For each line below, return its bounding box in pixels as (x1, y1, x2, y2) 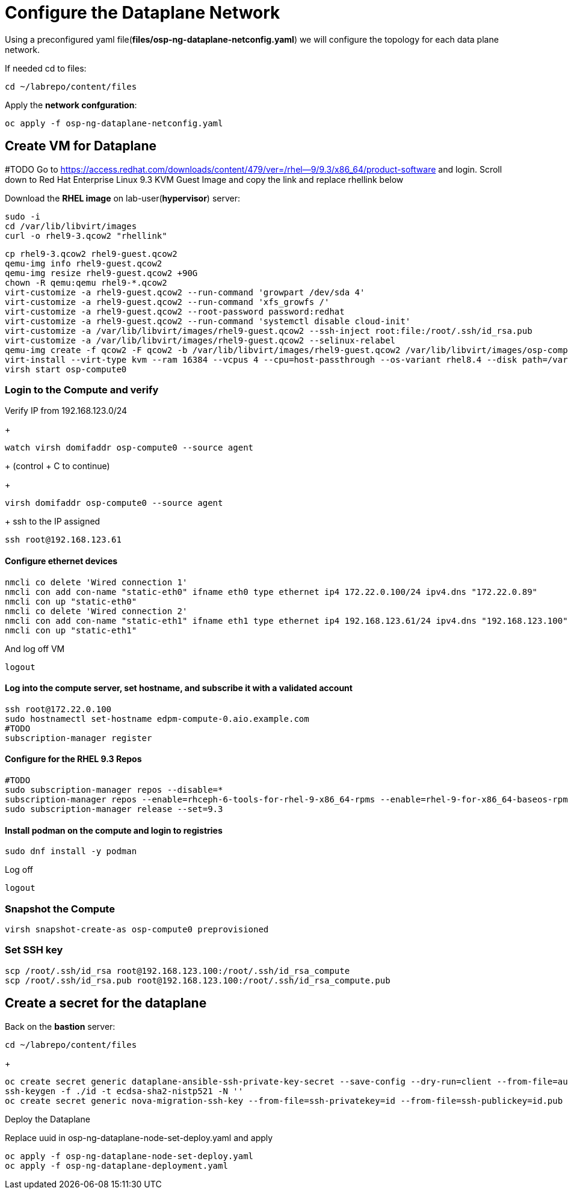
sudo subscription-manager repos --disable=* (5, 785, 223, 795)
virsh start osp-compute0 (5, 364, 127, 374)
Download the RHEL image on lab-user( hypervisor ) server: (5, 192, 240, 203)
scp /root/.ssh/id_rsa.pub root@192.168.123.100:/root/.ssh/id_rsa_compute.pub (5, 975, 390, 985)
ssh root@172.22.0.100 (5, 704, 112, 714)
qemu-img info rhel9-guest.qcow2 (5, 258, 162, 268)
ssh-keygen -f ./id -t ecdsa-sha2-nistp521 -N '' (5, 1086, 244, 1096)
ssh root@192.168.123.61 (5, 535, 122, 545)
